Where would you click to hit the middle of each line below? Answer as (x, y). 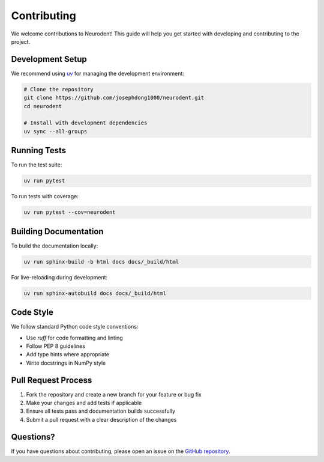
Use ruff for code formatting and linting (74, 338)
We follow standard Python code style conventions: (75, 327)
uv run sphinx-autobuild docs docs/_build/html (95, 293)
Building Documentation (58, 231)
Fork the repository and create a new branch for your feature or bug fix (114, 394)
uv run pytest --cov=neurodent (70, 212)
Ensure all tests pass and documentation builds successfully (101, 411)
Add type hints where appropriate (68, 354)
